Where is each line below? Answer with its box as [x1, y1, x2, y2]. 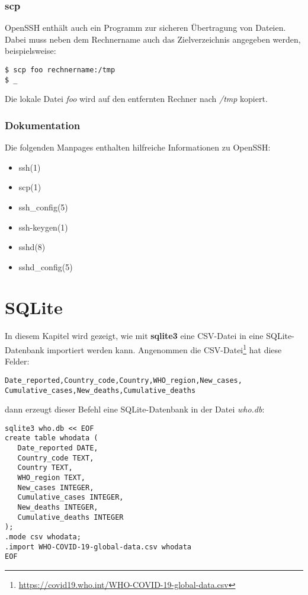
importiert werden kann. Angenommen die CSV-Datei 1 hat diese [47, 342, 282, 356]
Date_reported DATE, [17, 444, 98, 453]
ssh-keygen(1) [18, 220, 68, 233]
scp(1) [18, 181, 41, 193]
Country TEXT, [17, 463, 73, 472]
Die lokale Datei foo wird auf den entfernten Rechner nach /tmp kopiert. [5, 92, 268, 105]
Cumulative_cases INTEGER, [17, 493, 124, 502]
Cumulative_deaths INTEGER [17, 513, 124, 522]
